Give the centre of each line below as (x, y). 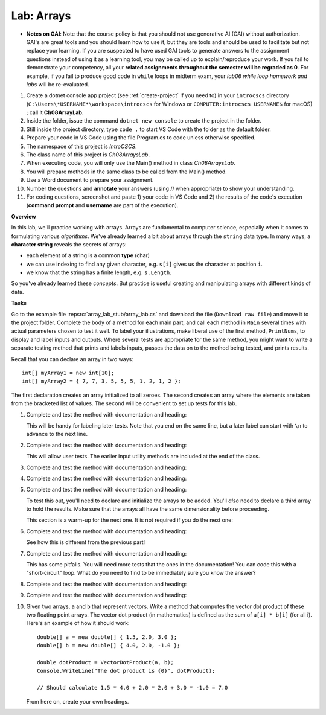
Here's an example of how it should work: (78, 623)
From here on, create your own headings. (78, 701)
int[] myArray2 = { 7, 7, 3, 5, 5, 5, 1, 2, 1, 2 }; (101, 381)
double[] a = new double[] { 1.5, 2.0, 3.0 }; (107, 637)
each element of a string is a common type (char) (88, 255)
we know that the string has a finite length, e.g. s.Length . (99, 272)
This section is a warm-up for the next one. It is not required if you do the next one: (130, 520)
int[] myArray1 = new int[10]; (68, 373)
